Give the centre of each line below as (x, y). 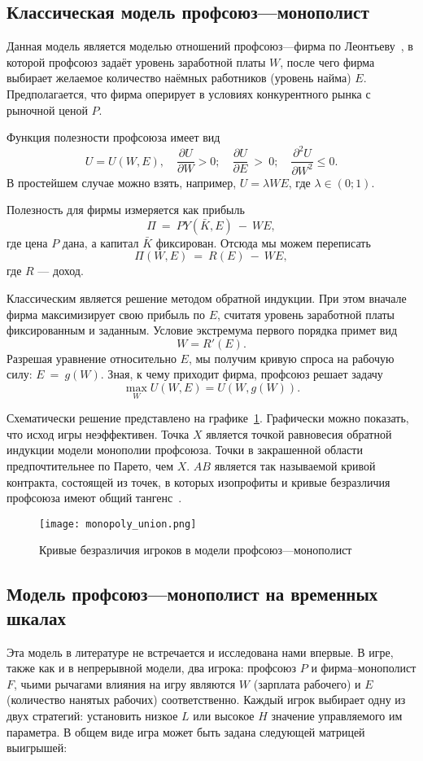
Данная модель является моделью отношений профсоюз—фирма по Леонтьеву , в (210, 46)
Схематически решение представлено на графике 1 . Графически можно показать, (208, 418)
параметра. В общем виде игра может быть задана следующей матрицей (186, 731)
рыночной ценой (47, 109)
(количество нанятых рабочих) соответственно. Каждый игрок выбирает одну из (206, 700)
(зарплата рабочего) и (307, 683)
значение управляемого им (337, 716)
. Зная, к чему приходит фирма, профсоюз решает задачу (242, 374)
